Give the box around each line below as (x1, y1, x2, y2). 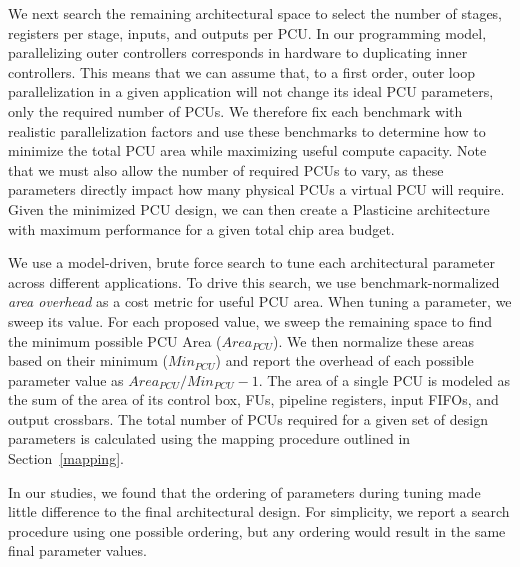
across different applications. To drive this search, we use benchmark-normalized (8, 271, 500, 292)
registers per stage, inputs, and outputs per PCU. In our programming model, (8, 22, 487, 43)
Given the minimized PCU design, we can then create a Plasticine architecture (8, 198, 490, 219)
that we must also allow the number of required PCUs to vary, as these (8, 159, 444, 180)
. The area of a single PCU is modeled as (258, 369, 510, 390)
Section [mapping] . (8, 448, 124, 469)
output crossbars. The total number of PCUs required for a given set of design (8, 408, 489, 429)
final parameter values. (8, 540, 147, 561)
